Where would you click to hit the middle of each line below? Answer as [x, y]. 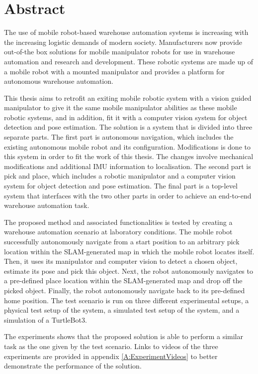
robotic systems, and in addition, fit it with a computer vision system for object [126, 117]
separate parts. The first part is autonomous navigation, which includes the [119, 137]
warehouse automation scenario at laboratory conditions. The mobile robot [118, 232]
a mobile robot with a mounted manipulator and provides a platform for [114, 71]
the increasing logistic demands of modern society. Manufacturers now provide [123, 42]
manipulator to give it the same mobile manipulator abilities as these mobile [121, 107]
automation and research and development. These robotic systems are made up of [129, 61]
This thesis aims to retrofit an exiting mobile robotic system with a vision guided [128, 97]
